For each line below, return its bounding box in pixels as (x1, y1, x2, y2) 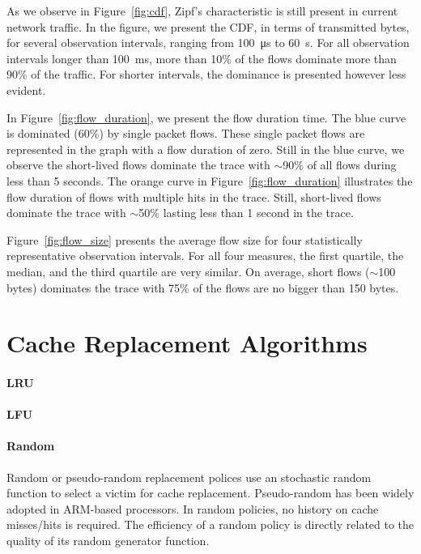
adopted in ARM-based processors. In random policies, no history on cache (6, 500, 379, 517)
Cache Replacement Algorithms (6, 326, 368, 360)
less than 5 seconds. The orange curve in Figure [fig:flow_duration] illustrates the (6, 172, 413, 189)
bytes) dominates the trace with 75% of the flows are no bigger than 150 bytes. (6, 279, 399, 296)
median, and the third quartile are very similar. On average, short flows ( (6, 262, 370, 279)
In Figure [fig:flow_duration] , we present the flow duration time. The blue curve (6, 109, 406, 126)
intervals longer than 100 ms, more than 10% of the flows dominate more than (6, 49, 397, 66)
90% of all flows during (283, 156, 397, 173)
